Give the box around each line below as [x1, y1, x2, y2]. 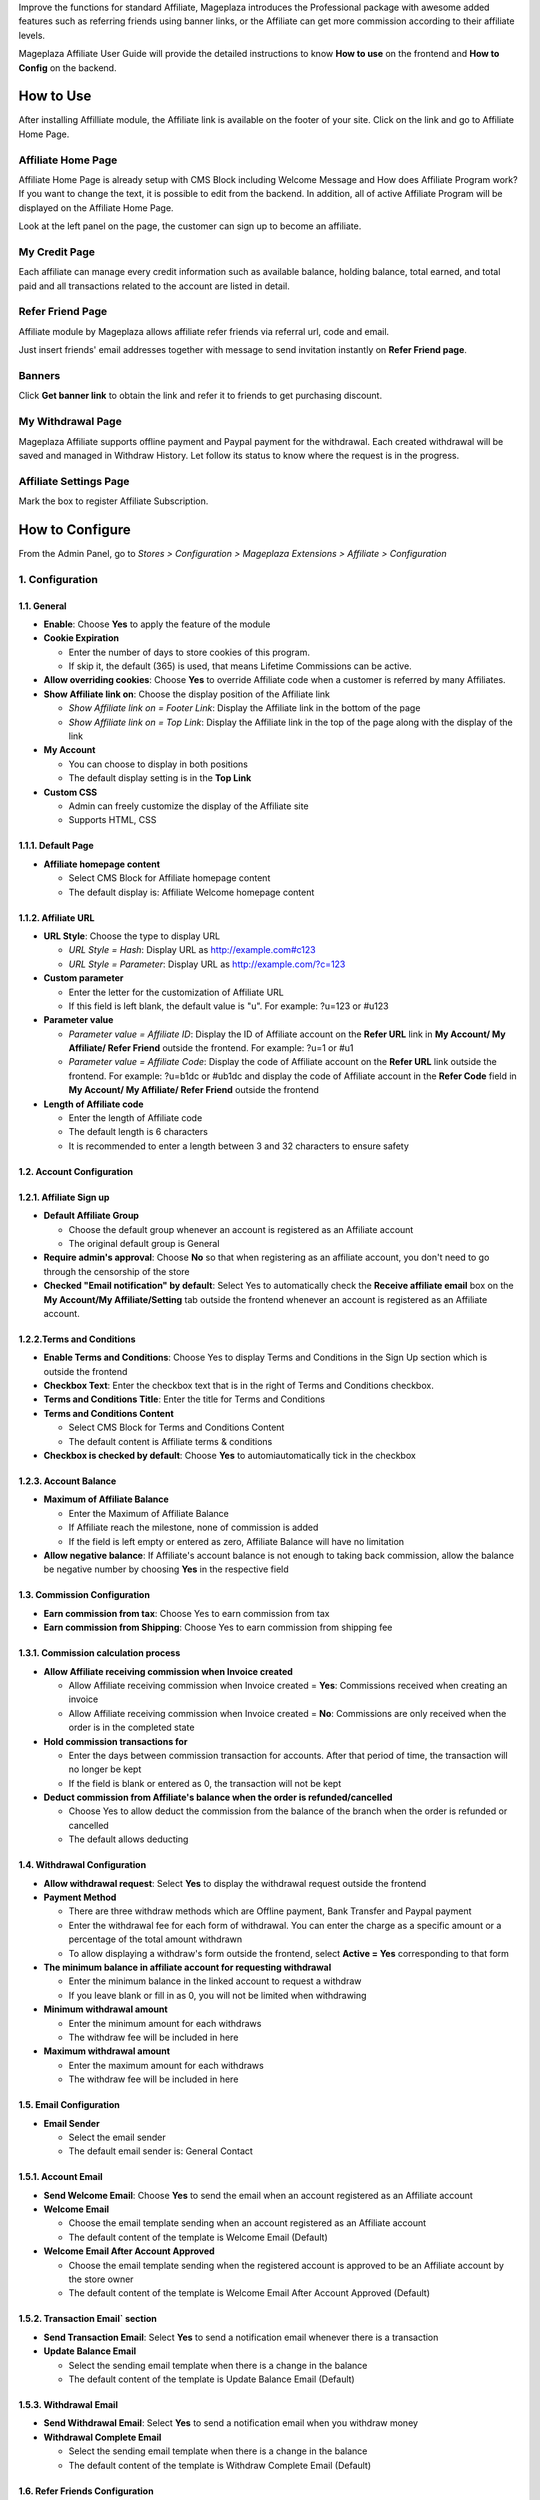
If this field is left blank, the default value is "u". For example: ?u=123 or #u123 [68, 1000, 389, 1012]
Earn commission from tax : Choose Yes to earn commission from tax [43, 1607, 330, 1619]
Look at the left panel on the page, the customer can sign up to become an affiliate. [18, 220, 362, 232]
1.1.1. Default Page [18, 840, 94, 852]
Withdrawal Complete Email [43, 2431, 162, 2443]
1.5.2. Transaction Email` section [18, 2313, 157, 2325]
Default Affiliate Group [43, 1210, 140, 1222]
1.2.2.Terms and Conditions [18, 1333, 136, 1345]
